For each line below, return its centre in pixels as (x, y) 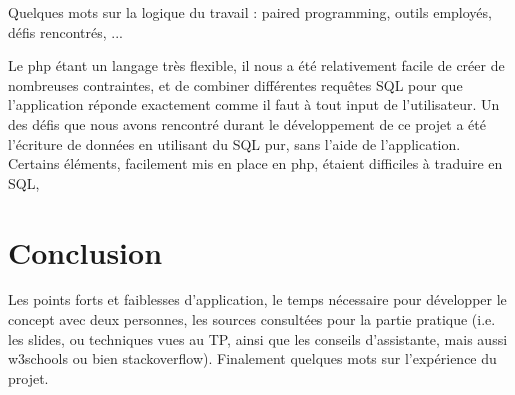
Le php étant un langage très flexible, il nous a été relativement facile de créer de (256, 65)
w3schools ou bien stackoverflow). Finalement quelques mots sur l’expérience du (252, 358)
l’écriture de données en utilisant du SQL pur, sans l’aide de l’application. (234, 143)
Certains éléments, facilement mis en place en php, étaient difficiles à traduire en (255, 163)
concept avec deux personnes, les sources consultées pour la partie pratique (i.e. (252, 319)
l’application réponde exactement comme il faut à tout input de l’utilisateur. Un (254, 104)
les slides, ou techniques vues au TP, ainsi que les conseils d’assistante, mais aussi (258, 338)
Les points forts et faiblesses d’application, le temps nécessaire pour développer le (257, 299)
